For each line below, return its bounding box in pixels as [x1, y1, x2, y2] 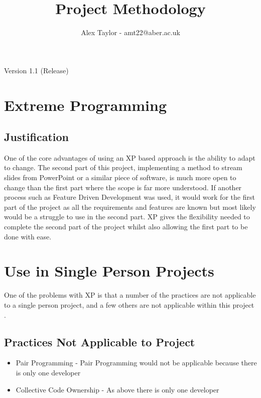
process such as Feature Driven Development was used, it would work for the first [4, 192, 255, 202]
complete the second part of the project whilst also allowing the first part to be [4, 221, 248, 232]
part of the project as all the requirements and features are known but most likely [4, 201, 256, 212]
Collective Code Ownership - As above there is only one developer [16, 384, 219, 394]
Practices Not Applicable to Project [4, 334, 195, 349]
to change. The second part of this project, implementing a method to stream [4, 162, 242, 173]
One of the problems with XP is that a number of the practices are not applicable [4, 290, 256, 300]
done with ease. [4, 231, 52, 241]
